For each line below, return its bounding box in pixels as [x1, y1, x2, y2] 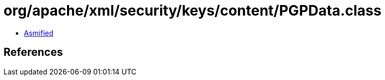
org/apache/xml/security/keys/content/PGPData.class [4, 2, 381, 19]
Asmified [24, 28, 54, 37]
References [4, 46, 63, 59]
